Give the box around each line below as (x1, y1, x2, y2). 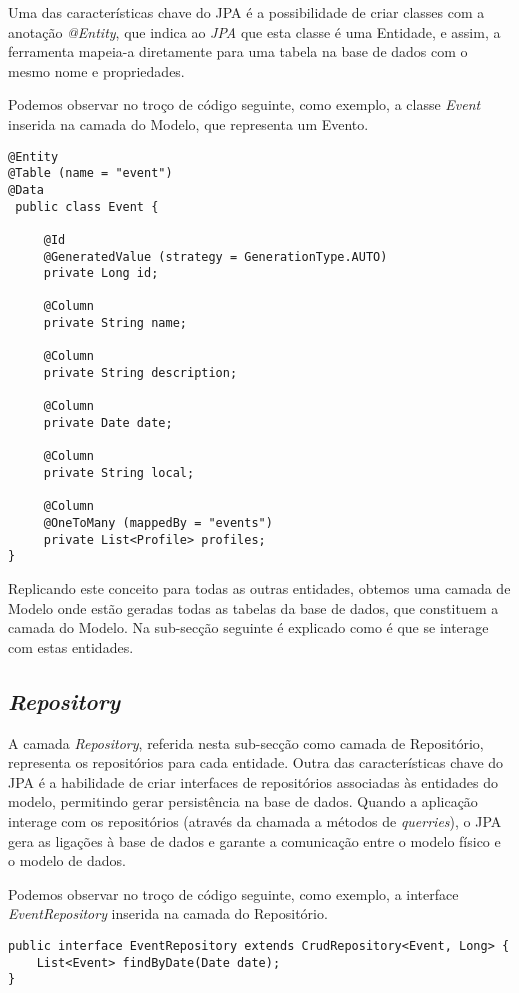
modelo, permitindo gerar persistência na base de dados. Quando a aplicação (8, 791, 478, 812)
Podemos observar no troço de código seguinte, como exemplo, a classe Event (8, 94, 481, 115)
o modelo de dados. (8, 850, 126, 871)
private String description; (43, 366, 238, 381)
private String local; (43, 466, 195, 481)
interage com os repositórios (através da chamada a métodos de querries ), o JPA (8, 810, 502, 831)
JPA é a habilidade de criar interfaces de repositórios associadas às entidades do (8, 771, 499, 792)
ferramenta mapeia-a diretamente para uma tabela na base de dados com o (8, 41, 468, 62)
